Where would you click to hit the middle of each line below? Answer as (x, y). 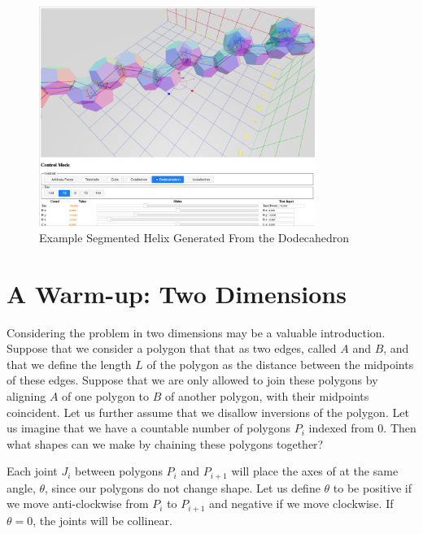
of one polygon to (106, 395)
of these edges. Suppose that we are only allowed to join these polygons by (192, 380)
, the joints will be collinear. (102, 520)
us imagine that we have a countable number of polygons (149, 428)
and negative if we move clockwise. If (301, 504)
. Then (400, 428)
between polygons (119, 471)
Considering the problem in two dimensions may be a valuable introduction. (196, 332)
